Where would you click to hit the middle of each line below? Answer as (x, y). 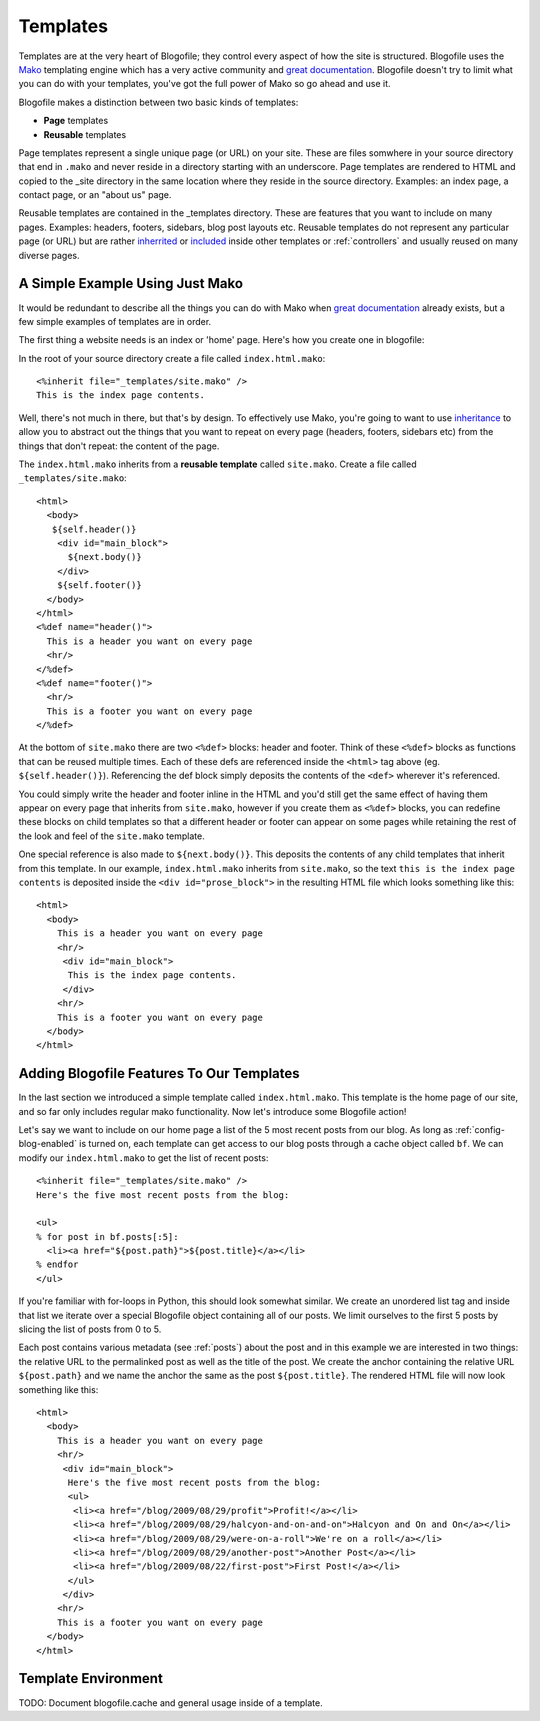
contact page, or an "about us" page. (95, 195)
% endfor (57, 1264)
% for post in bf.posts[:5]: (107, 1236)
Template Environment (91, 1678)
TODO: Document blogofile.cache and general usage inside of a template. (171, 1702)
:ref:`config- (480, 1129)
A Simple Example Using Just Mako (131, 283)
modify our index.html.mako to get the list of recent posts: (143, 1157)
